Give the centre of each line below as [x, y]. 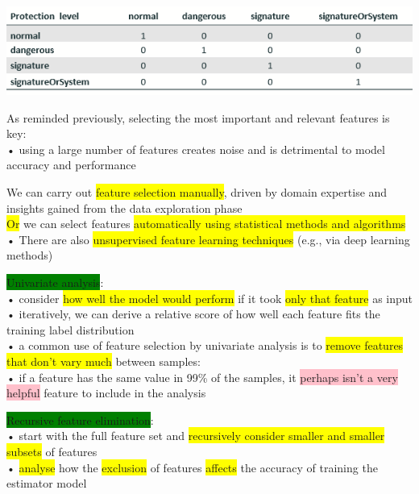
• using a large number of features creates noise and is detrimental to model [196, 149]
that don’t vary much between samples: [104, 361]
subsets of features [52, 451]
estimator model [47, 483]
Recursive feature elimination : [80, 419]
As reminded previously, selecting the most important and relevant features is [198, 117]
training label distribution [71, 329]
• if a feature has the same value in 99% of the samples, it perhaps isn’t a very [202, 377]
